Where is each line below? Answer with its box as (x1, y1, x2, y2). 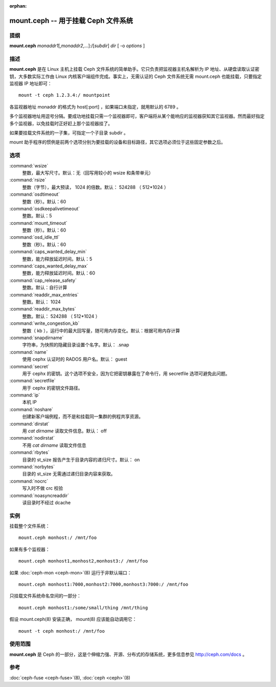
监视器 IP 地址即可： (9, 80, 52, 87)
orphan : (9, 3, 27, 9)
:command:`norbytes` (9, 464, 55, 470)
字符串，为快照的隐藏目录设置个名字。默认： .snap (22, 342, 130, 348)
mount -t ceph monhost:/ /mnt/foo (18, 628, 105, 634)
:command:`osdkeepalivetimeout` (9, 205, 80, 212)
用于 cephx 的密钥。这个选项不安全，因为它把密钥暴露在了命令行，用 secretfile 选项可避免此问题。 (22, 370, 230, 377)
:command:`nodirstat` (9, 435, 55, 441)
